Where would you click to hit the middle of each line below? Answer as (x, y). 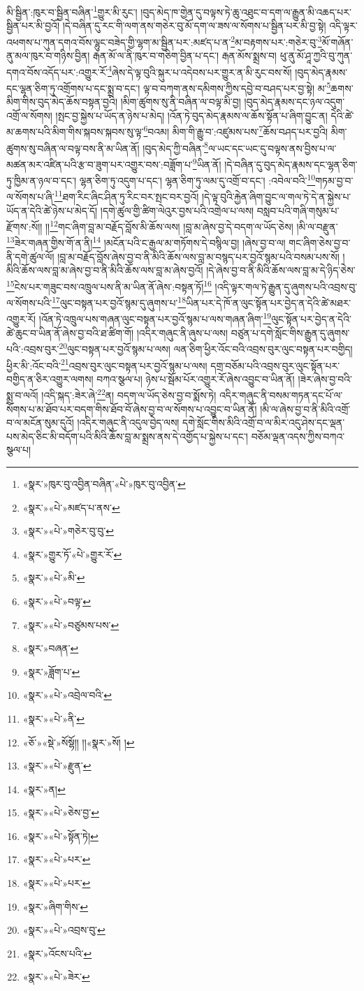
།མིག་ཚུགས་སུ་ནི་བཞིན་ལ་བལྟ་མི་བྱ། (181, 102)
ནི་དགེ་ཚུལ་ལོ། (30, 256)
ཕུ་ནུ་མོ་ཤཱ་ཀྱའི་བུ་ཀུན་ (316, 56)
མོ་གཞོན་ (337, 42)
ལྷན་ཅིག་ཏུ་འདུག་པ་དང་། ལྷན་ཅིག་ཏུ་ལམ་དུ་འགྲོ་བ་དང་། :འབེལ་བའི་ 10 (197, 179)
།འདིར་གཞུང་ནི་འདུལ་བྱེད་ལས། (128, 422)
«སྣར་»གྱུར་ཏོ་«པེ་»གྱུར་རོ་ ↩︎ (72, 554)
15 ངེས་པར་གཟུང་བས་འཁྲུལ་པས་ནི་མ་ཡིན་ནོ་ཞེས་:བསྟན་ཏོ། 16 (109, 285)
